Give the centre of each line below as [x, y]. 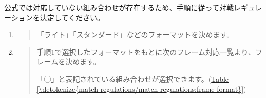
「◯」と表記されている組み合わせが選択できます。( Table [133, 78]
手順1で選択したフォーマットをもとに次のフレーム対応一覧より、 [146, 51]
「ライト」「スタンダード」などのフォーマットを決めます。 [135, 34]
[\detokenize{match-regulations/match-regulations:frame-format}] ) [141, 89]
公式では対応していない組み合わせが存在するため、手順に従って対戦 [119, 7]
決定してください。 [72, 17]
